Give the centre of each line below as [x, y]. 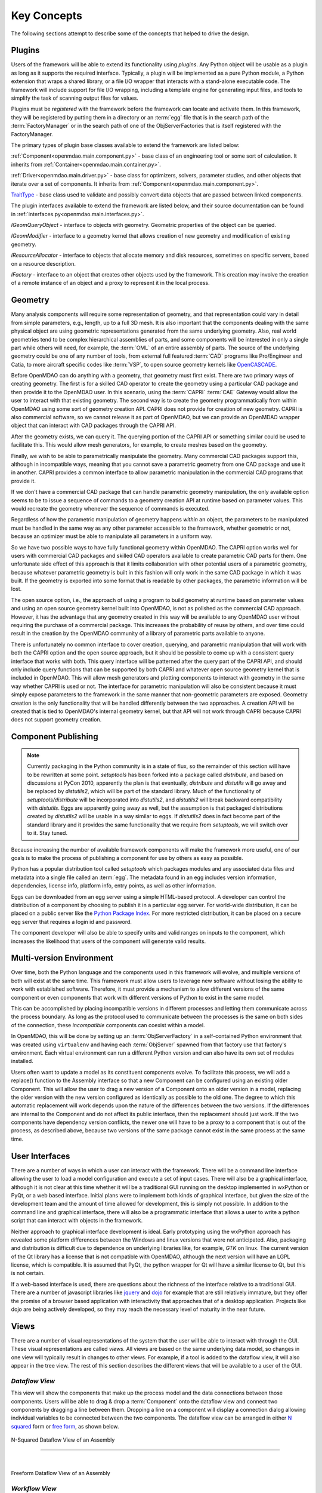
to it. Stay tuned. [47, 833]
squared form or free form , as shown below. [65, 1426]
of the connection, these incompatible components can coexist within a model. [108, 1025]
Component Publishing [55, 737]
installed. [22, 1061]
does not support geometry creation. [56, 720]
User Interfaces [41, 1156]
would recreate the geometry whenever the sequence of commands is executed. [110, 508]
